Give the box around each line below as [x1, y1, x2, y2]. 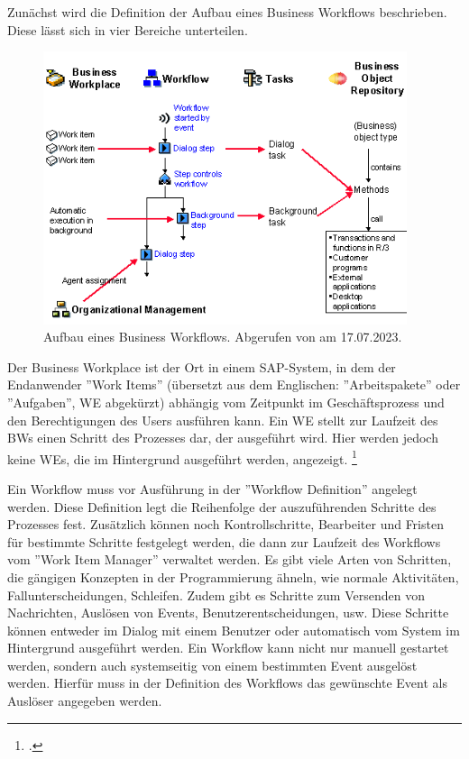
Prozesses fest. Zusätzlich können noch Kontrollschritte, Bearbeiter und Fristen [7, 515, 444, 534]
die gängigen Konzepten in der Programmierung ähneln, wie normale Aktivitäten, [7, 567, 459, 586]
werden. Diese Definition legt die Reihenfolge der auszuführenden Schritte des [7, 497, 437, 516]
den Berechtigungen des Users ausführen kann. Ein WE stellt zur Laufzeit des [7, 410, 438, 429]
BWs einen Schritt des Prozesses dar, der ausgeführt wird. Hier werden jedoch [7, 428, 438, 447]
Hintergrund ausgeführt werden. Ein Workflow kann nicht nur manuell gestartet [7, 638, 449, 657]
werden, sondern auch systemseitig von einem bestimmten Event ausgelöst [7, 655, 418, 674]
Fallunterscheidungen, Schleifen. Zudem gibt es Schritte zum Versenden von [7, 585, 425, 604]
